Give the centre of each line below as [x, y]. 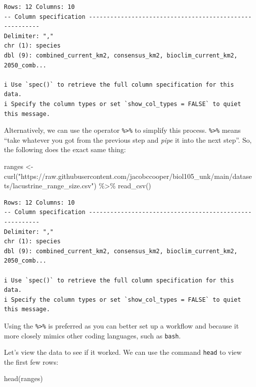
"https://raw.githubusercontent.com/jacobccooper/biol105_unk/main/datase [135, 176]
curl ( [11, 176]
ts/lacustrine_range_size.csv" [49, 186]
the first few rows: [31, 361]
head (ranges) [23, 378]
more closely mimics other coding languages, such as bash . [92, 335]
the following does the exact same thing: [65, 149]
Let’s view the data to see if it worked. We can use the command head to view [123, 352]
